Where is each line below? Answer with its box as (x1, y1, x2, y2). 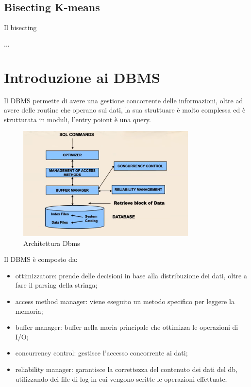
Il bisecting (4, 22, 37, 32)
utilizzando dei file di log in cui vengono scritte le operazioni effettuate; (15, 373, 227, 384)
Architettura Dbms (23, 238, 80, 248)
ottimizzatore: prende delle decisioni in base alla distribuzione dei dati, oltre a (15, 270, 247, 280)
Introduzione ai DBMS (4, 67, 160, 87)
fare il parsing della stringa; (15, 280, 98, 290)
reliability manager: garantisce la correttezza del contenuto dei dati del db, (15, 364, 238, 374)
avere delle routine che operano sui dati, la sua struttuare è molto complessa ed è (4, 105, 246, 115)
